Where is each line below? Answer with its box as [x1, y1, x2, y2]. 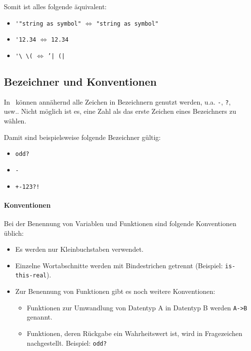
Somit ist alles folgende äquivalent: [4, 1, 107, 11]
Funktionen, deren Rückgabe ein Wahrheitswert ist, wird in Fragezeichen [27, 328, 243, 338]
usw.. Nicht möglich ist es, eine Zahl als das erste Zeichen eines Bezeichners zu [4, 106, 236, 116]
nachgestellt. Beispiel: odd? [27, 337, 107, 348]
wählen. [4, 116, 27, 126]
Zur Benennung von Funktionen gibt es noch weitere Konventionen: [15, 286, 215, 296]
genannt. [27, 312, 53, 322]
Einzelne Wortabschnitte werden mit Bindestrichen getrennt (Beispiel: [15, 260, 223, 270]
